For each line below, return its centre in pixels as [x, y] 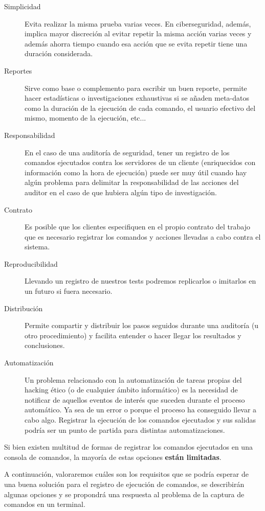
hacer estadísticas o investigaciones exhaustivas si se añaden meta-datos [137, 98]
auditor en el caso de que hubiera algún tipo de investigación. [121, 192]
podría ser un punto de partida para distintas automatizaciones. [125, 429]
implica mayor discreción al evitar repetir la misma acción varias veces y [138, 33]
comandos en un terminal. [45, 504]
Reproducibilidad [31, 263]
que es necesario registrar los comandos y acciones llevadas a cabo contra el [143, 236]
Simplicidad [23, 6]
